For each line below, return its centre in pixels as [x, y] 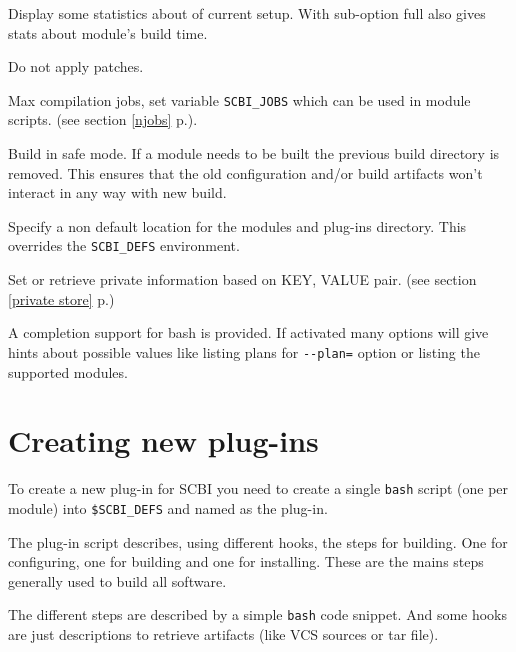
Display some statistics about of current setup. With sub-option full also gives [247, 13]
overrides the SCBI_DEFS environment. [124, 245]
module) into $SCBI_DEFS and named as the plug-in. [168, 507]
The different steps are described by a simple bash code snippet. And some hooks [258, 614]
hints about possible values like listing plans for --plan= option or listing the [244, 351]
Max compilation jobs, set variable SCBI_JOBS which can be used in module [239, 99]
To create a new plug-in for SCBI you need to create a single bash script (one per [258, 488]
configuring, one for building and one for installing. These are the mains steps [246, 561]
